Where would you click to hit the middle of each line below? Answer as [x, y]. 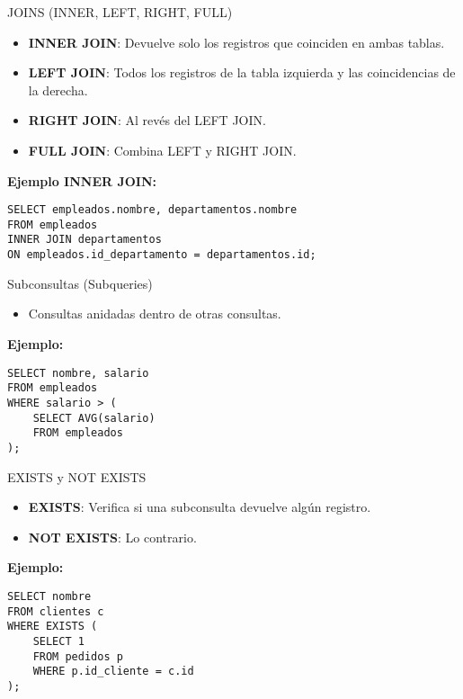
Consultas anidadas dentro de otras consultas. [155, 314]
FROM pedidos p [78, 656]
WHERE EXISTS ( [53, 627]
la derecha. [58, 90]
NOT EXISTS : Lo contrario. [112, 537]
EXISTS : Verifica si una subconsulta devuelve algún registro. [200, 507]
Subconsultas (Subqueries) [80, 283]
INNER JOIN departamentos [85, 240]
